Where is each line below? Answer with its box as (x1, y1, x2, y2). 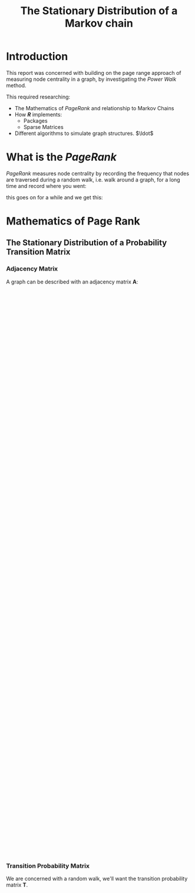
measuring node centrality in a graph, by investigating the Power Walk (6, 75, 177, 83)
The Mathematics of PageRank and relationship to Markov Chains (14, 104, 174, 111)
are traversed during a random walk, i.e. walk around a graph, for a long (6, 176, 181, 183)
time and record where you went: (6, 182, 87, 189)
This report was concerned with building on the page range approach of (6, 69, 181, 76)
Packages (23, 117, 48, 124)
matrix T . (6, 881, 28, 888)
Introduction (6, 50, 68, 63)
